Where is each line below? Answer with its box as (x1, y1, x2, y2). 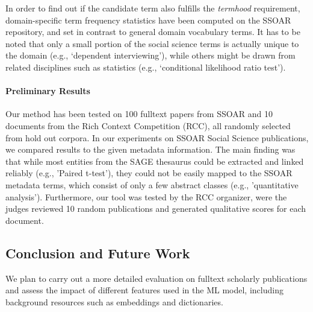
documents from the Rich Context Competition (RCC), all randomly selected (5, 119, 291, 132)
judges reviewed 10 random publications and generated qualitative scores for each (5, 202, 306, 215)
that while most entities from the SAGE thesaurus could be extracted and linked (5, 154, 304, 167)
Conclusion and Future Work (5, 243, 190, 262)
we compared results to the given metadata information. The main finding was (5, 143, 296, 156)
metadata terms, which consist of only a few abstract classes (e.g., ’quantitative (5, 178, 299, 191)
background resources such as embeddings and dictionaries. (5, 295, 223, 308)
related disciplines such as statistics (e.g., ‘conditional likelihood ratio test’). (5, 60, 286, 73)
